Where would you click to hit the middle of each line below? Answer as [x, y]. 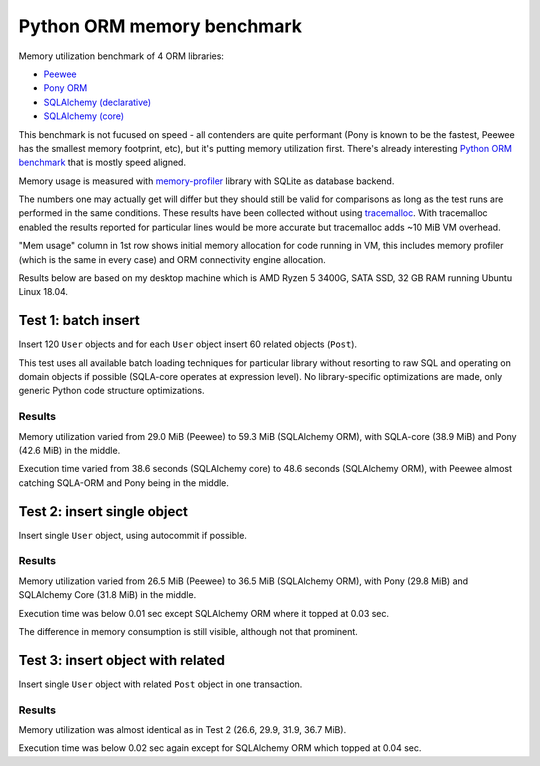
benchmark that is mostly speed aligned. [102, 162]
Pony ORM [65, 88]
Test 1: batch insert [79, 320]
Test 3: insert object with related [121, 660]
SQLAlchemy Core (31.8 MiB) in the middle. [107, 595]
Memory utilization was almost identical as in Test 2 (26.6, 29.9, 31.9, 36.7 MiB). [182, 730]
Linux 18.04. [43, 292]
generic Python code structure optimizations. [111, 391]
